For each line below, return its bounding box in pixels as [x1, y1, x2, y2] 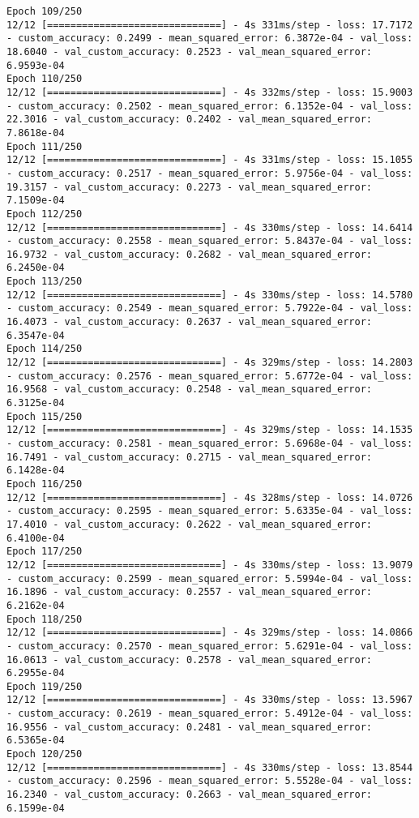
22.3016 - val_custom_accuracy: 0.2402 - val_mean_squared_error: [6, 113, 373, 126]
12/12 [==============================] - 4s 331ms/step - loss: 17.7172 [6, 19, 413, 31]
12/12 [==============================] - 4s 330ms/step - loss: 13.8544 [6, 761, 413, 773]
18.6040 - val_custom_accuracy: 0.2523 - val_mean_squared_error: [6, 45, 373, 58]
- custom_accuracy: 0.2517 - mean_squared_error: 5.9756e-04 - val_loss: [6, 167, 413, 179]
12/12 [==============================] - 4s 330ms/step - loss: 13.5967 [6, 694, 413, 706]
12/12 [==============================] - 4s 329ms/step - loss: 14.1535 [6, 424, 413, 436]
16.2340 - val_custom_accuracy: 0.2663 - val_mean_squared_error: [6, 789, 373, 801]
